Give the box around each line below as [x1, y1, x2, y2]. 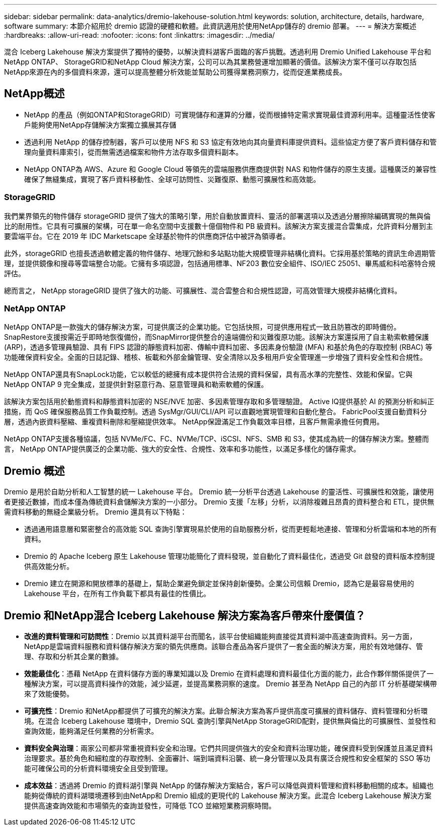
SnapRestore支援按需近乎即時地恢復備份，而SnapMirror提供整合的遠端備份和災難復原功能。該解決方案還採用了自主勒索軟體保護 [4, 333, 429, 342]
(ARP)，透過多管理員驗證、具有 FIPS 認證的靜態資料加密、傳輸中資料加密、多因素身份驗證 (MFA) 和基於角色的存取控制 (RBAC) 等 [4, 343, 432, 352]
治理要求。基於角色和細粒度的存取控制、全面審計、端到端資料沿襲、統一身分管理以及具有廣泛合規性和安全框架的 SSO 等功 [24, 754, 430, 763]
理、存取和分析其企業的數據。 [24, 652, 123, 661]
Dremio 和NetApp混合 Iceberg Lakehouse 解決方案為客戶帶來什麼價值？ [4, 609, 366, 622]
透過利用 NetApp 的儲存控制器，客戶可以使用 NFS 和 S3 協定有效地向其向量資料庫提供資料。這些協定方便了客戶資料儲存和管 [24, 137, 437, 146]
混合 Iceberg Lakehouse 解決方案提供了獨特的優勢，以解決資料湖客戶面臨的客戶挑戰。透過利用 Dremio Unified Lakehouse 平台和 [4, 47, 431, 56]
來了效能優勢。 [24, 689, 73, 698]
